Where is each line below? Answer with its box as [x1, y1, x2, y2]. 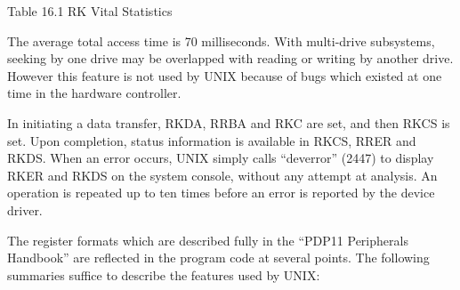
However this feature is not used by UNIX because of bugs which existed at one [7, 66, 442, 85]
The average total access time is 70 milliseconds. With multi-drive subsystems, [7, 31, 435, 50]
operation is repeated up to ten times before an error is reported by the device [7, 183, 435, 202]
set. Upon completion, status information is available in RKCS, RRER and [7, 131, 416, 149]
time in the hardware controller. [7, 84, 182, 102]
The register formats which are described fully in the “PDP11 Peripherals [7, 230, 408, 249]
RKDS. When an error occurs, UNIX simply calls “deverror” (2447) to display [7, 149, 434, 167]
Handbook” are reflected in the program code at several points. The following [7, 248, 430, 267]
